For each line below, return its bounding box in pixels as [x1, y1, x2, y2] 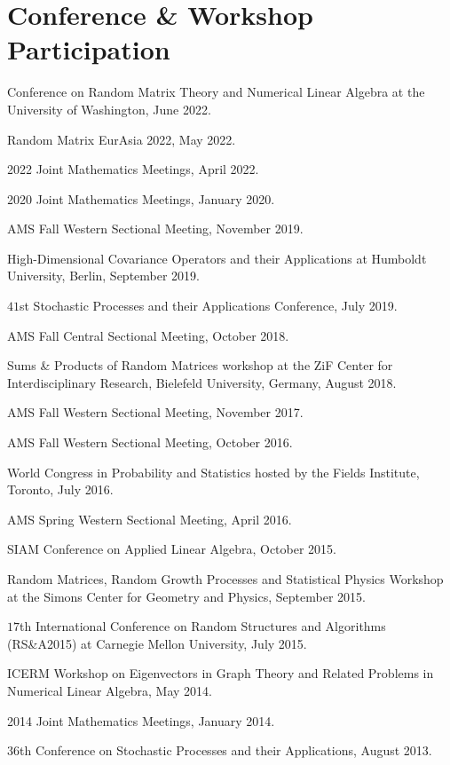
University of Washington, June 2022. [7, 99, 211, 118]
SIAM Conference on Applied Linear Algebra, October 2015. [7, 540, 336, 558]
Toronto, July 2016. [7, 480, 114, 499]
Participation [7, 31, 170, 67]
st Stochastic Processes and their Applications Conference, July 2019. [20, 296, 398, 315]
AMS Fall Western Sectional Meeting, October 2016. [7, 433, 293, 452]
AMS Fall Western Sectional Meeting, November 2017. [7, 403, 304, 422]
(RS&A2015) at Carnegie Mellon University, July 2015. [7, 634, 307, 652]
